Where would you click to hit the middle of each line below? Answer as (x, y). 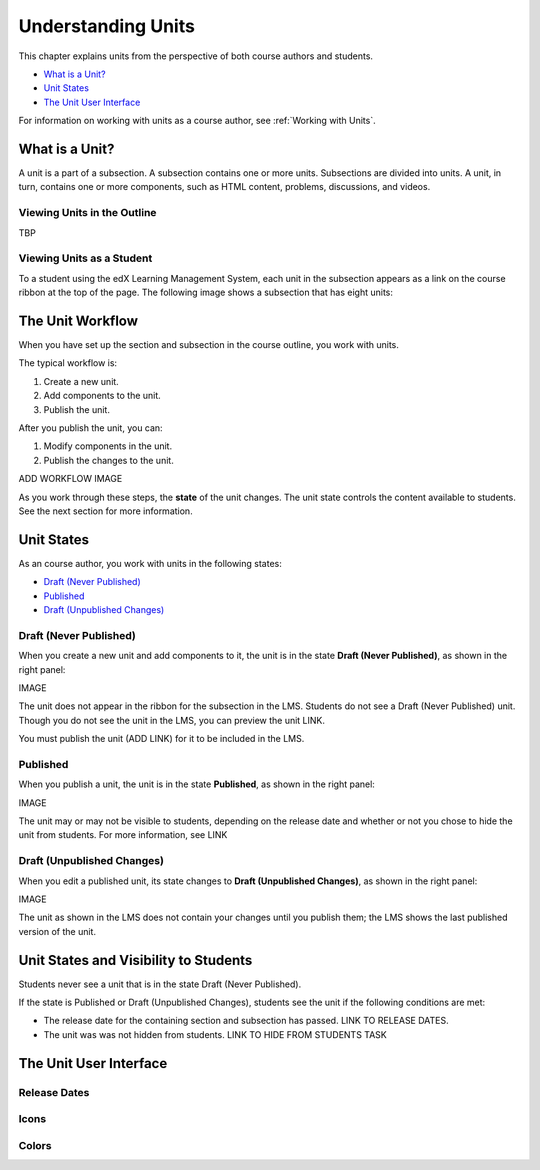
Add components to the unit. (102, 396)
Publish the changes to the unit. (108, 460)
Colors (35, 1145)
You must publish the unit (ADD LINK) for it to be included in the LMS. (161, 739)
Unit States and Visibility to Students (135, 960)
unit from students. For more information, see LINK (123, 835)
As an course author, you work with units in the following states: (150, 563)
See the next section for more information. (106, 511)
